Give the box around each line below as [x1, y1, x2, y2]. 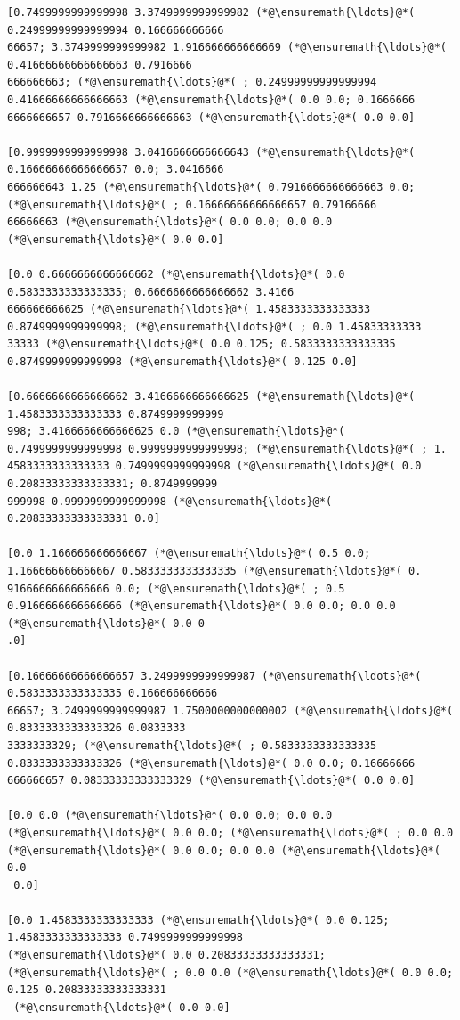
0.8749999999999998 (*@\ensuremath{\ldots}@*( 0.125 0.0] [7, 355, 358, 368]
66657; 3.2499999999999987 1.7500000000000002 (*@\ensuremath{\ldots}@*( [7, 704, 454, 717]
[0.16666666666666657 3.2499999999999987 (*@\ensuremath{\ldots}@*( [7, 669, 422, 682]
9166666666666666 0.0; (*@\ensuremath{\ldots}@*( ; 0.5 [7, 582, 345, 595]
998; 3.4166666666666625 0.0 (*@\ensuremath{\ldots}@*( [7, 425, 345, 438]
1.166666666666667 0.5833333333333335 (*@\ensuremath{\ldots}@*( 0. [7, 565, 422, 577]
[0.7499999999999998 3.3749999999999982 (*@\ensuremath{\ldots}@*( [7, 6, 416, 19]
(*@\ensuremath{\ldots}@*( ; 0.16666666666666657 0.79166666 [7, 198, 377, 211]
